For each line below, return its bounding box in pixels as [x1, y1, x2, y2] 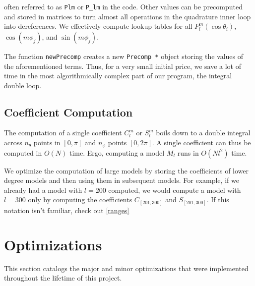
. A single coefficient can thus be [152, 137, 251, 148]
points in [33, 137, 61, 148]
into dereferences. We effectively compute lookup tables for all [4, 21, 192, 31]
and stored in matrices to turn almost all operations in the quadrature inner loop [4, 11, 251, 21]
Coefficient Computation [4, 104, 133, 119]
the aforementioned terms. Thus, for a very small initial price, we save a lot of [4, 60, 242, 71]
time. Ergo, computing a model [69, 147, 165, 158]
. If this [206, 194, 229, 205]
